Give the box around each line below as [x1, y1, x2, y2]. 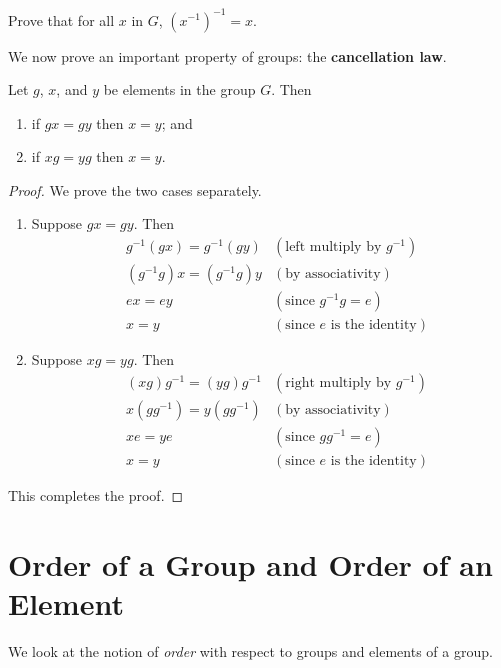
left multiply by [285, 240, 382, 255]
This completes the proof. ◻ [8, 484, 184, 505]
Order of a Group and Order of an [8, 543, 493, 584]
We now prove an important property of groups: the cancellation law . [8, 45, 447, 66]
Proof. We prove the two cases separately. [8, 179, 262, 200]
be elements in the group [103, 79, 256, 100]
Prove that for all [8, 9, 115, 30]
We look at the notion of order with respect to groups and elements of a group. [8, 640, 493, 661]
